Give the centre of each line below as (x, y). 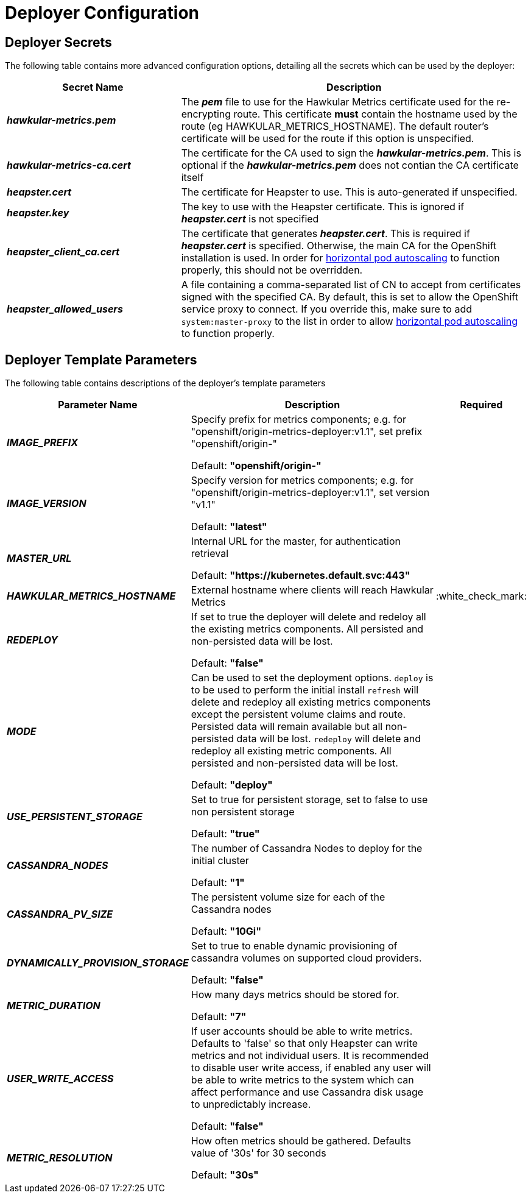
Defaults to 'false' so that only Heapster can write (304, 1044)
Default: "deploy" (232, 785)
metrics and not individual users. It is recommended (310, 1056)
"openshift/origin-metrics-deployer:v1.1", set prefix (307, 432)
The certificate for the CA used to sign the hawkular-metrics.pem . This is (351, 153)
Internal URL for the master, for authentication (296, 541)
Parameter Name (98, 405)
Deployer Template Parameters (101, 360)
